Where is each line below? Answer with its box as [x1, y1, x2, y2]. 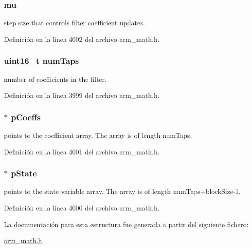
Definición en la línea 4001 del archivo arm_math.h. [4, 146, 160, 156]
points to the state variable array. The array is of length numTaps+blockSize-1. [4, 186, 241, 196]
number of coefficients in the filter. [4, 74, 107, 84]
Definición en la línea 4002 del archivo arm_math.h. [4, 34, 160, 44]
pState [11, 167, 37, 179]
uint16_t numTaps [4, 55, 79, 67]
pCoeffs [11, 111, 41, 123]
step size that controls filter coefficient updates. [4, 18, 145, 28]
